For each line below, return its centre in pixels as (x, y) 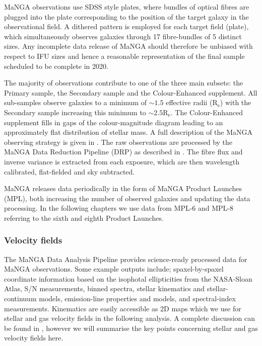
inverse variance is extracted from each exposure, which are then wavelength (122, 161)
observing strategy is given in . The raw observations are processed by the (118, 142)
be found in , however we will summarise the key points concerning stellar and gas (131, 328)
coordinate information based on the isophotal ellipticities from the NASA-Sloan (128, 278)
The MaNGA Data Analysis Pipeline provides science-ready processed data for (126, 259)
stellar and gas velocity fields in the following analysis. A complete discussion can (130, 318)
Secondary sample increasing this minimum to (75, 112)
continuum (20, 298)
